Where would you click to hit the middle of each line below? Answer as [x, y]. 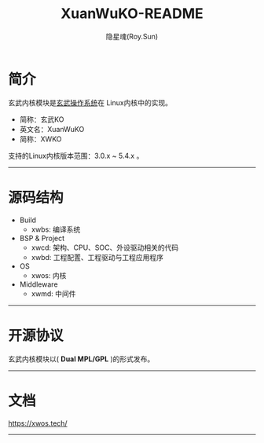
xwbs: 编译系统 [56, 229]
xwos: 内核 [49, 275]
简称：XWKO [40, 139]
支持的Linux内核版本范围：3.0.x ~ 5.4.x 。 [76, 156]
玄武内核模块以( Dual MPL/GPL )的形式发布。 [81, 359]
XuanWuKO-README [132, 14]
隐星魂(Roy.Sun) [132, 36]
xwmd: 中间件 [53, 293]
